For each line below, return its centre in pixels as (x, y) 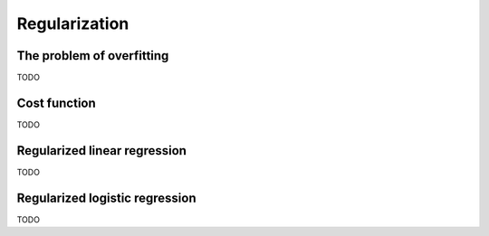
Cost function (57, 103)
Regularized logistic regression (106, 198)
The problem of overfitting (93, 56)
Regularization (73, 24)
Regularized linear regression (102, 151)
